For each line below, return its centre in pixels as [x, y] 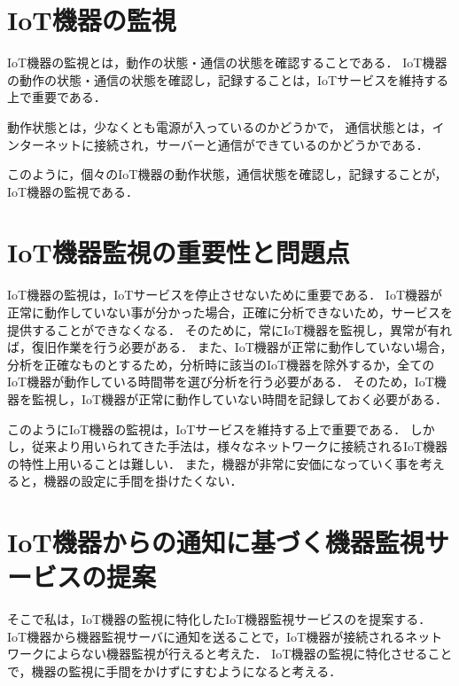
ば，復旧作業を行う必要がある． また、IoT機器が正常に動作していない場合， [230, 347]
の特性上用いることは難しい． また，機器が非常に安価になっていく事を [214, 463]
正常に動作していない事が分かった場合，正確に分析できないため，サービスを [230, 312]
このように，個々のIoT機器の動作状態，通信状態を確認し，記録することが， [227, 174]
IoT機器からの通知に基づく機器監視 [216, 542]
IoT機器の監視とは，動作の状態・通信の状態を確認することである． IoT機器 [227, 62]
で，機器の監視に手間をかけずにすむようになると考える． [175, 671]
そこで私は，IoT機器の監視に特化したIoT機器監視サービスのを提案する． [219, 619]
